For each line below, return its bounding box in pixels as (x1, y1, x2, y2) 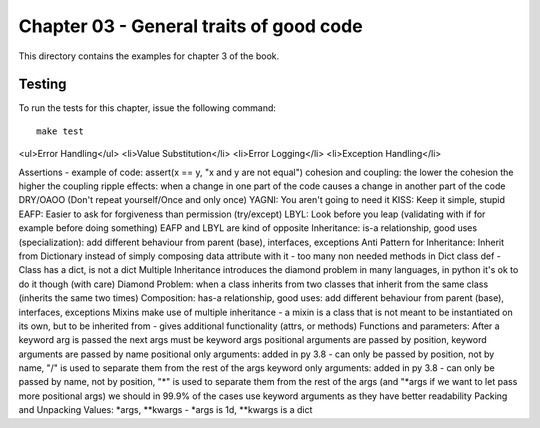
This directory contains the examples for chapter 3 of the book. (18, 50, 280, 62)
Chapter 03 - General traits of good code (18, 15, 364, 37)
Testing (18, 76, 67, 93)
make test (36, 125, 84, 137)
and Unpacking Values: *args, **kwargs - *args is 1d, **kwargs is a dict (18, 404, 313, 416)
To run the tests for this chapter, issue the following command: (18, 102, 277, 114)
